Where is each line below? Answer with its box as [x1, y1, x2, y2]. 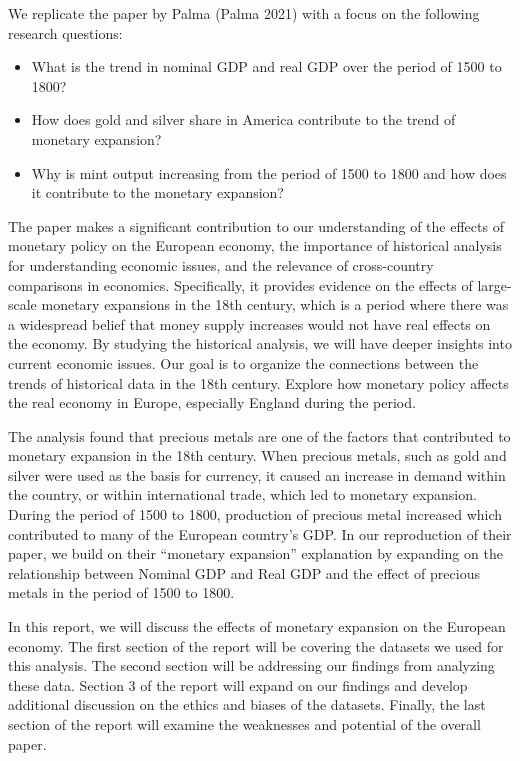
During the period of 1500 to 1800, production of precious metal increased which [8, 504, 503, 525]
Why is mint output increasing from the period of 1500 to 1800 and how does [31, 162, 507, 183]
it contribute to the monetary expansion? [31, 182, 284, 203]
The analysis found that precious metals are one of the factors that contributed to [8, 425, 511, 446]
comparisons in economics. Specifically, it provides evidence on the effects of [8, 274, 473, 295]
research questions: [8, 22, 123, 43]
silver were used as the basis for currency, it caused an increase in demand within [8, 464, 506, 485]
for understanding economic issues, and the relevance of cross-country [8, 254, 434, 275]
